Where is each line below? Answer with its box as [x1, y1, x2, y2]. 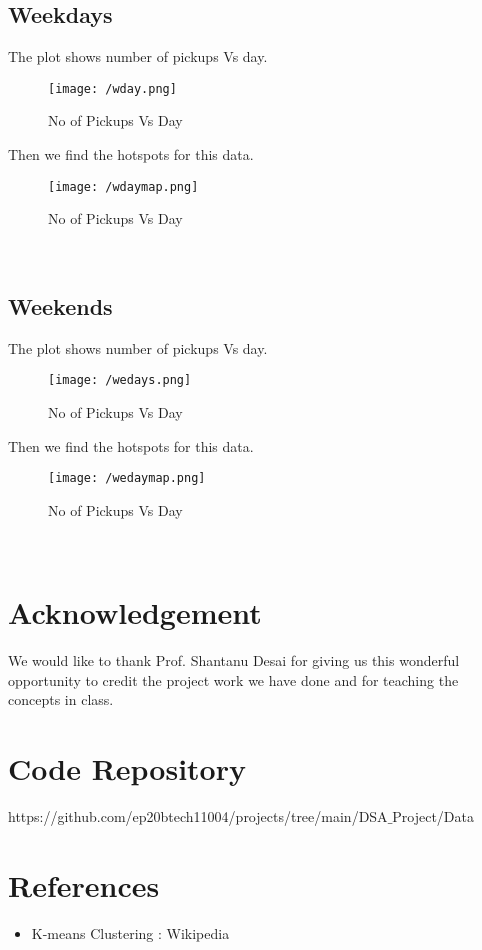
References [8, 864, 160, 905]
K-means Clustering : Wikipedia [31, 922, 230, 943]
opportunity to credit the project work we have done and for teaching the [8, 669, 459, 690]
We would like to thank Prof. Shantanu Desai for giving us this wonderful [8, 650, 460, 671]
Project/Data [392, 806, 475, 826]
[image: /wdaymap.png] [48, 179, 199, 194]
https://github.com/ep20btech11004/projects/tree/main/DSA [8, 806, 388, 826]
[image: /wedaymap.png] [48, 471, 206, 486]
